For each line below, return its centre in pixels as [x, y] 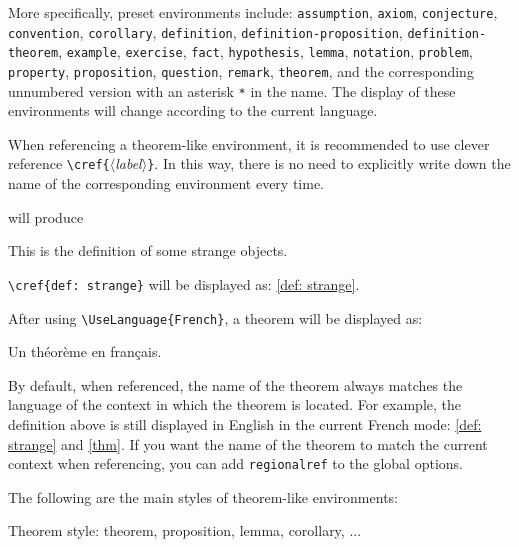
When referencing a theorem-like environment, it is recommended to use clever [249, 143]
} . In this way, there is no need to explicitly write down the [329, 163]
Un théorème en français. [85, 351]
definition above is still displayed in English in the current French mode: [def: [245, 424]
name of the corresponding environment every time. [166, 183]
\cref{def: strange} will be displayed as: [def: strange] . [184, 283]
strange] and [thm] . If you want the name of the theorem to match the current [248, 443]
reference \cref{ [59, 163]
